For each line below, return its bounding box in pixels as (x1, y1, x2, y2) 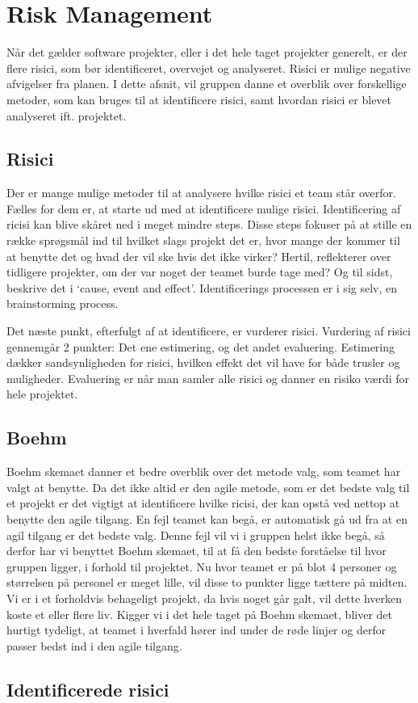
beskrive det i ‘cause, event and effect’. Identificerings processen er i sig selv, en (6, 279, 398, 296)
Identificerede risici (6, 676, 169, 701)
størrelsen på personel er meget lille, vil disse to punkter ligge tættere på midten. (6, 574, 408, 591)
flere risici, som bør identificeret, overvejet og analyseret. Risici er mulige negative (6, 59, 411, 76)
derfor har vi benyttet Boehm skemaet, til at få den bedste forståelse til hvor (6, 542, 387, 559)
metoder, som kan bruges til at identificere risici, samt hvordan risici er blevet (6, 91, 392, 107)
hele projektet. (6, 385, 78, 402)
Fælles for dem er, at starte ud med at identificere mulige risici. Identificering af (6, 200, 401, 217)
